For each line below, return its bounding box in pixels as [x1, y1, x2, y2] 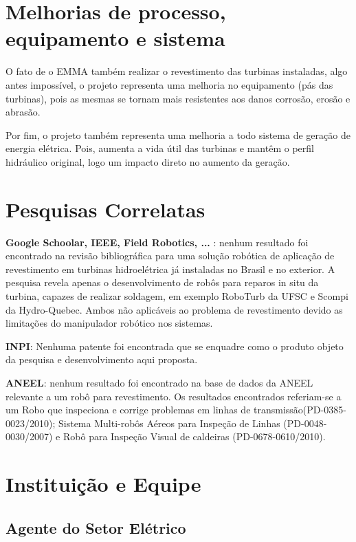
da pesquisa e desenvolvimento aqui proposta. [5, 352, 198, 367]
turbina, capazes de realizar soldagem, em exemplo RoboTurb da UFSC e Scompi [5, 288, 348, 303]
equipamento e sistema [5, 24, 225, 52]
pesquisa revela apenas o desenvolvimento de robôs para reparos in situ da [5, 275, 319, 290]
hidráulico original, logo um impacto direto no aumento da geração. [5, 154, 290, 169]
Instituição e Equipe [5, 470, 201, 498]
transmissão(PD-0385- [254, 402, 346, 417]
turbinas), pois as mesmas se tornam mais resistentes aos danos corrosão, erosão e [5, 91, 351, 105]
